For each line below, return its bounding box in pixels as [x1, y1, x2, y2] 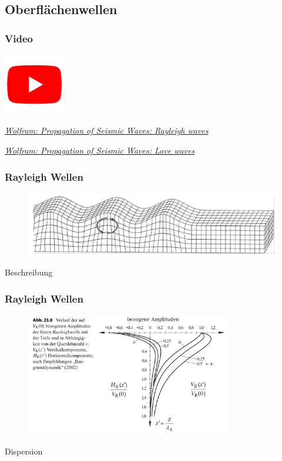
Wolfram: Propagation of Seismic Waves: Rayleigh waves [5, 124, 209, 137]
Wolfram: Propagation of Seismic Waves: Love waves [5, 144, 195, 156]
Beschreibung [5, 266, 53, 278]
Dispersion [5, 445, 43, 457]
